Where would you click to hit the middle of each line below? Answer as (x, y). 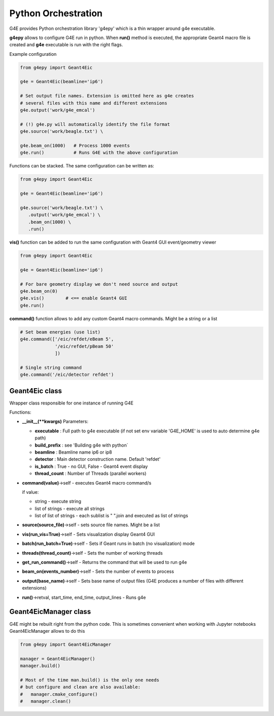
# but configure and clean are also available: (80, 687)
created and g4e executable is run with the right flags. (66, 45)
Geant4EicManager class (50, 612)
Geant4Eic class (36, 391)
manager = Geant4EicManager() (58, 659)
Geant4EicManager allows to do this (47, 631)
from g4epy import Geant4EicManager (66, 644)
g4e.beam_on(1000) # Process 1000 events (75, 145)
